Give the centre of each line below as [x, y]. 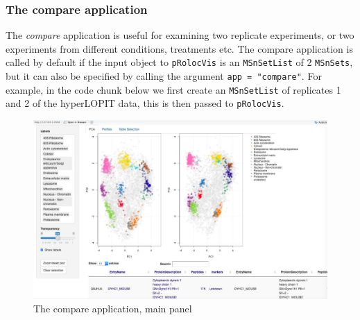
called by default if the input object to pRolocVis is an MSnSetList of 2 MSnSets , [179, 62]
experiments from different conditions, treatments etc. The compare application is [179, 48]
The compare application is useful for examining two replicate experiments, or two [180, 35]
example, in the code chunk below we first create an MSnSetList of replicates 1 [173, 89]
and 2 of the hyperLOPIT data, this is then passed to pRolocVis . [145, 103]
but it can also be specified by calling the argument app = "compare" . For [164, 76]
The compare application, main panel [113, 309]
